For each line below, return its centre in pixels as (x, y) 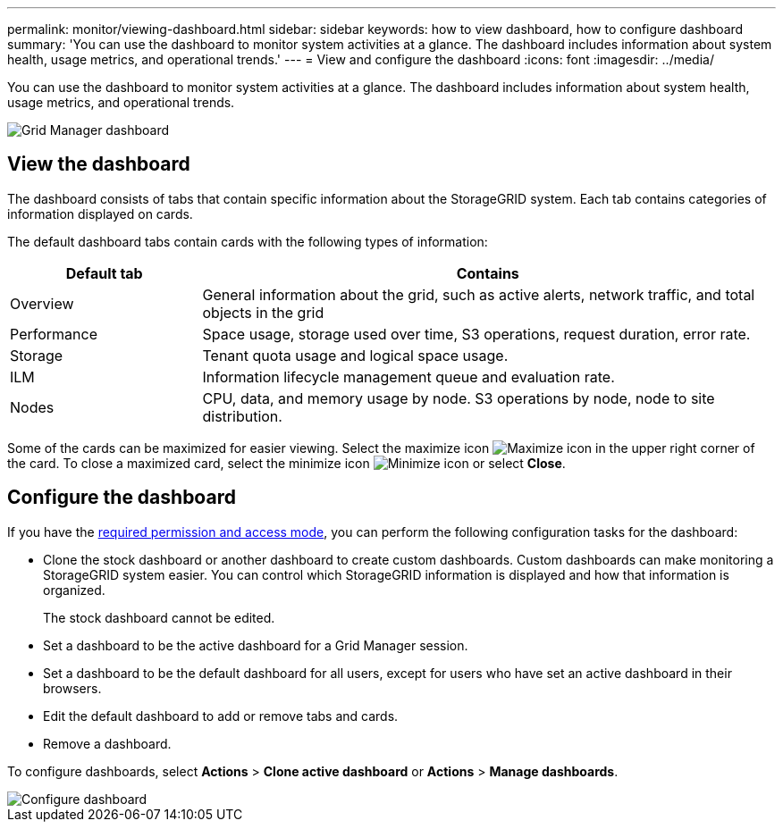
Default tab (104, 273)
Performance (54, 334)
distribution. (242, 416)
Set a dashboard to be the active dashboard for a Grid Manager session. (256, 645)
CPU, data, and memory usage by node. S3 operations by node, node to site (459, 398)
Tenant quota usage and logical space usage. (355, 355)
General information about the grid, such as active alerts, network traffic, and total (479, 294)
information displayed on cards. (100, 214)
